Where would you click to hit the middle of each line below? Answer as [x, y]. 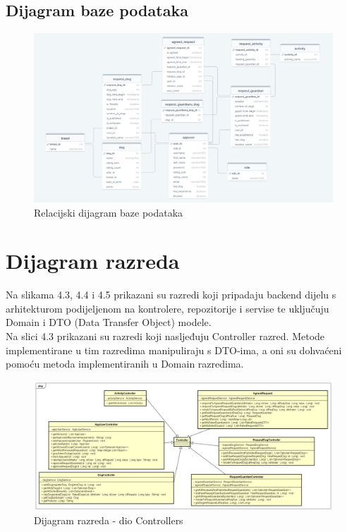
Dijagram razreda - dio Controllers [109, 520]
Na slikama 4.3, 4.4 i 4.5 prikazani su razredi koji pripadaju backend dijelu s [171, 295]
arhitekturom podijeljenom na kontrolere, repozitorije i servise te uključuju [168, 308]
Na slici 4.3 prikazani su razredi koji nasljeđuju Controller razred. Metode [165, 336]
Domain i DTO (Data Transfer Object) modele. [109, 322]
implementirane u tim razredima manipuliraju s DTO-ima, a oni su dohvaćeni [174, 350]
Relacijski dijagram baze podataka [109, 212]
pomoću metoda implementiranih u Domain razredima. [125, 364]
